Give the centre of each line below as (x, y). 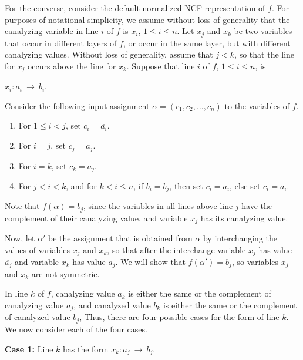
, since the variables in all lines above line (158, 206)
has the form (86, 349)
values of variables (38, 249)
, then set (186, 185)
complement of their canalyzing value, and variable (96, 218)
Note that (22, 206)
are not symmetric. (65, 273)
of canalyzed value (38, 317)
